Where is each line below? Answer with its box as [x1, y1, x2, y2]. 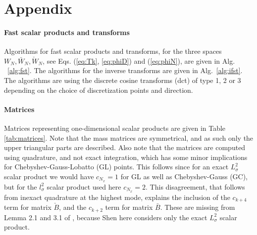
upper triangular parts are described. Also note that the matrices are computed [4, 142, 246, 153]
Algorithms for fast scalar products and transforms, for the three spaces [4, 46, 222, 56]
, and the [59, 202, 87, 212]
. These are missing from [160, 202, 235, 212]
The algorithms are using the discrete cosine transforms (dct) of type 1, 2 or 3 [4, 75, 241, 85]
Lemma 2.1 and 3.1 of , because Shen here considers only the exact [4, 212, 207, 222]
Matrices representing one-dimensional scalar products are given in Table [4, 122, 226, 133]
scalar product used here [47, 181, 121, 192]
